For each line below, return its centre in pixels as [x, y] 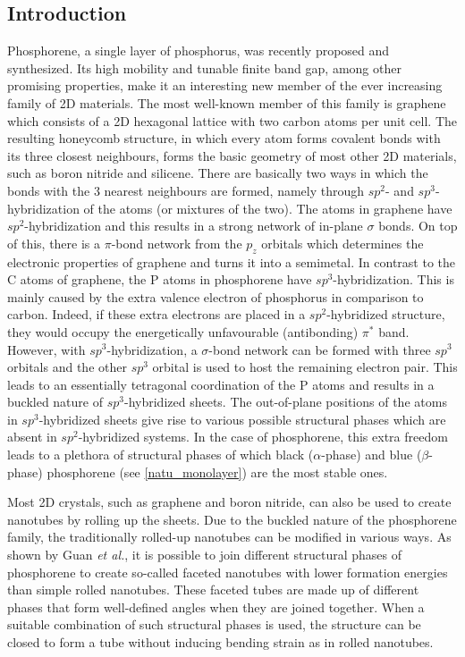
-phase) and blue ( [372, 455]
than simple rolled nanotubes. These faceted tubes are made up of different [213, 590]
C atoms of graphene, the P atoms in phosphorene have [160, 279]
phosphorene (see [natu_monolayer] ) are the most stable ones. [217, 472]
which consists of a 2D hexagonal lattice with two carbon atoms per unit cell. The [232, 120]
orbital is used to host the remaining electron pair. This [305, 367]
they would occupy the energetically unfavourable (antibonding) [183, 331]
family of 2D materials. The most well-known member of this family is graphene [227, 102]
